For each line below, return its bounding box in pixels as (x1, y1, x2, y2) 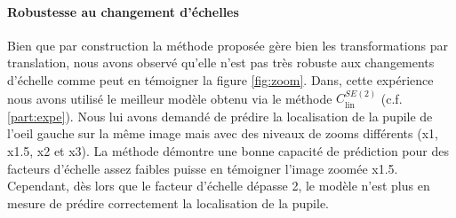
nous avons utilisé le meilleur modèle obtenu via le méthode (7, 89, 332, 107)
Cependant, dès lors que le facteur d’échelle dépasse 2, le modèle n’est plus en (7, 176, 430, 195)
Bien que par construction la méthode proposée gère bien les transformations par (7, 35, 448, 54)
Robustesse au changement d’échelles (7, 2, 239, 20)
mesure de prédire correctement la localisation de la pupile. (7, 193, 329, 212)
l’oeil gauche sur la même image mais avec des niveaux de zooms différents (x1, (7, 124, 438, 143)
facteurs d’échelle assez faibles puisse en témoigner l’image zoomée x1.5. (7, 159, 398, 177)
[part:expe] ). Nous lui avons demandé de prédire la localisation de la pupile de (7, 106, 433, 125)
